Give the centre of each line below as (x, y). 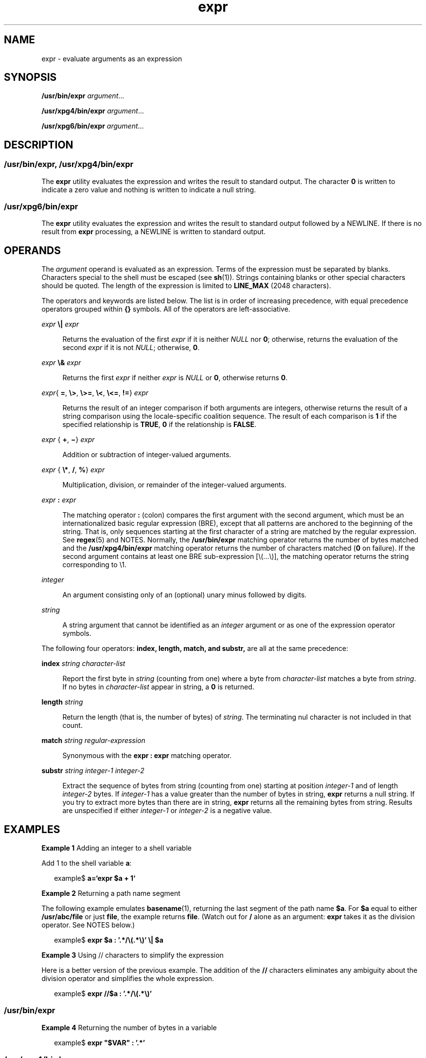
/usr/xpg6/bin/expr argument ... (93, 126)
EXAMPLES (32, 829)
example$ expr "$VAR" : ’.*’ (100, 1042)
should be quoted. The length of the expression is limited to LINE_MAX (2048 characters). (186, 286)
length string (62, 702)
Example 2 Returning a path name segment (111, 893)
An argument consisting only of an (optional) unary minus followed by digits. (185, 595)
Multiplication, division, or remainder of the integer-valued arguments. (174, 485)
